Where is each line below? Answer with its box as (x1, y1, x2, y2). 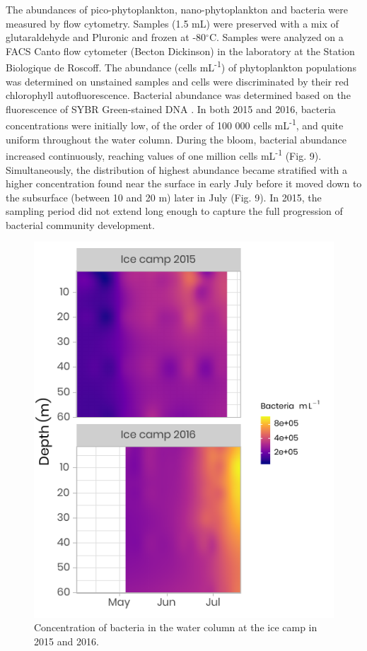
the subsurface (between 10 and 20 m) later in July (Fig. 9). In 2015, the (6, 189, 322, 204)
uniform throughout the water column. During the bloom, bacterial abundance (6, 131, 346, 146)
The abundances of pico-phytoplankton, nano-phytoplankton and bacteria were (6, 2, 349, 16)
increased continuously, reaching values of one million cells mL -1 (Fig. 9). (6, 146, 322, 163)
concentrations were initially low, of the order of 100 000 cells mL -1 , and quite (6, 116, 344, 133)
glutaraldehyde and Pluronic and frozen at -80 (6, 30, 206, 45)
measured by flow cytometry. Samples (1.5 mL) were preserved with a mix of (6, 16, 339, 30)
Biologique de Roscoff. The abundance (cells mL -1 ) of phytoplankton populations (6, 58, 356, 75)
